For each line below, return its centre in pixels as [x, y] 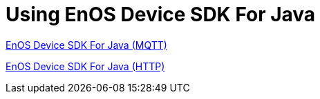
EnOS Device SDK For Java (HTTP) [85, 66]
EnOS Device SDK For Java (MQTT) [86, 45]
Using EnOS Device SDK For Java [161, 14]
